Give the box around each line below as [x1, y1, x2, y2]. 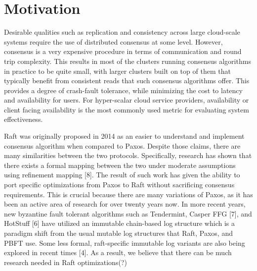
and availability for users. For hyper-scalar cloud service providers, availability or [4, 95, 249, 105]
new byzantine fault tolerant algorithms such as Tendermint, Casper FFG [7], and [4, 208, 252, 218]
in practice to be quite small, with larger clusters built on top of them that [4, 65, 231, 76]
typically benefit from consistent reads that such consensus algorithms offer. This [4, 75, 250, 86]
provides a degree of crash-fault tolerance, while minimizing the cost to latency [4, 85, 243, 95]
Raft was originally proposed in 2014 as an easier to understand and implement [4, 131, 245, 141]
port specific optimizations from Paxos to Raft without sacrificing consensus [4, 179, 235, 190]
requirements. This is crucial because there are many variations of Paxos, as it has [4, 189, 253, 199]
